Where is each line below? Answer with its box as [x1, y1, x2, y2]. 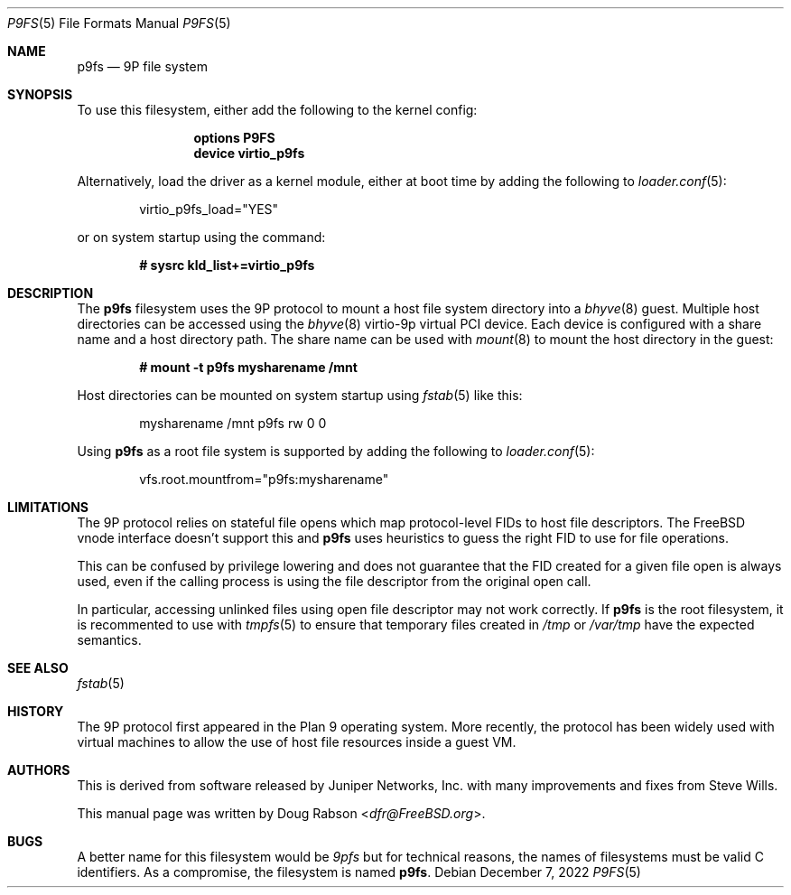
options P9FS [193, 130, 275, 145]
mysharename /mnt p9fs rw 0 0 [139, 415, 327, 431]
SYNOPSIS [7, 87, 73, 102]
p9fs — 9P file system [77, 59, 208, 74]
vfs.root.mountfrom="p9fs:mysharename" [139, 471, 389, 487]
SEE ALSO [7, 660, 69, 676]
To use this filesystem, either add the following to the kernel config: [77, 102, 478, 117]
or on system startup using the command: [77, 229, 326, 245]
